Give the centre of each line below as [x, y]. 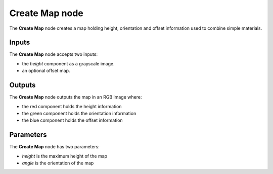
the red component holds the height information [72, 106]
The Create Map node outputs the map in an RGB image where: [76, 97]
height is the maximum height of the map [65, 156]
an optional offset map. [46, 71]
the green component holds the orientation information [79, 113]
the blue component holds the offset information [73, 120]
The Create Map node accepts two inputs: [54, 54]
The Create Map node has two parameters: [54, 147]
